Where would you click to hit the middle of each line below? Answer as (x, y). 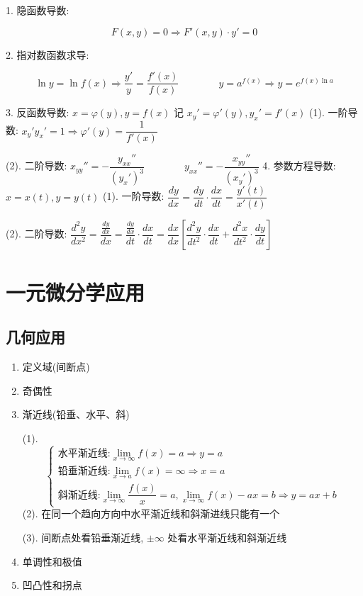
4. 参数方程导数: (299, 165)
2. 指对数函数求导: (48, 54)
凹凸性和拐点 (52, 585)
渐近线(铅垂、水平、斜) (76, 414)
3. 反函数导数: (38, 112)
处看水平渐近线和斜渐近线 (227, 537)
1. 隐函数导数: (38, 10)
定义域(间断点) (56, 366)
